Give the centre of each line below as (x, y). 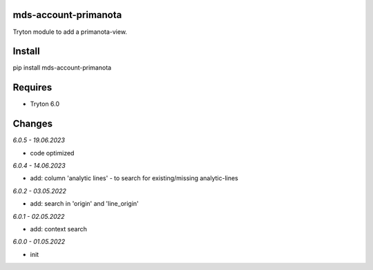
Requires (32, 87)
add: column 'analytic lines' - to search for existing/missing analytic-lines (134, 178)
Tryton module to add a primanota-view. (70, 32)
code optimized (52, 153)
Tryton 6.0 (45, 104)
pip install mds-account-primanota (62, 68)
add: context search (59, 229)
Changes (33, 124)
